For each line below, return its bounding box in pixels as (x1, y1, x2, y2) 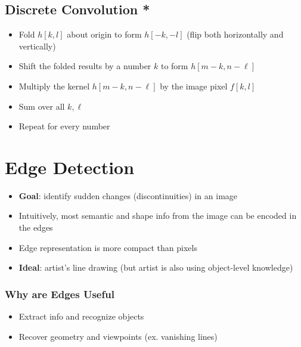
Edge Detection (5, 154, 135, 179)
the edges (18, 221, 53, 234)
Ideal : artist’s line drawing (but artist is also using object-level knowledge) (18, 261, 293, 274)
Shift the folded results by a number (18, 60, 151, 72)
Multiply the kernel (18, 79, 90, 92)
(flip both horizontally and (187, 28, 284, 41)
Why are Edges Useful (5, 286, 114, 301)
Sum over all (18, 100, 65, 112)
